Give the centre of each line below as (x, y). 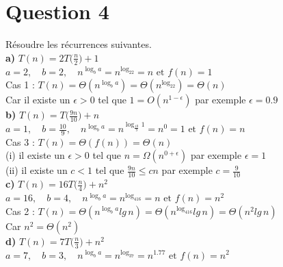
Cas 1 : (20, 85)
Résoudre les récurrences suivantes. (79, 44)
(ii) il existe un (37, 170)
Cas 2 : (20, 211)
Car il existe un (38, 100)
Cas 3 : (20, 141)
